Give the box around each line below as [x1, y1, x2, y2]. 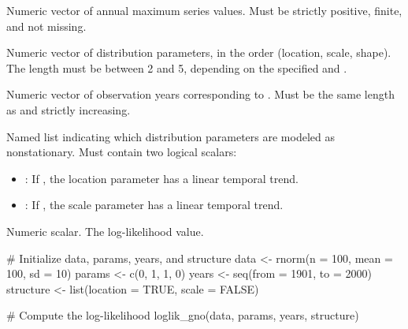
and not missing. [6, 17, 87, 34]
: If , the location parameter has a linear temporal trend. [24, 170, 299, 186]
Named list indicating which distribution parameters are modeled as [6, 128, 335, 144]
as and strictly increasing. [6, 101, 131, 118]
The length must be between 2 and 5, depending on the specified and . [6, 59, 347, 76]
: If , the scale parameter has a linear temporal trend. [24, 196, 284, 213]
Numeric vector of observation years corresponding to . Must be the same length [6, 86, 395, 103]
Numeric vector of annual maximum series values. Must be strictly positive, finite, [6, 2, 402, 18]
